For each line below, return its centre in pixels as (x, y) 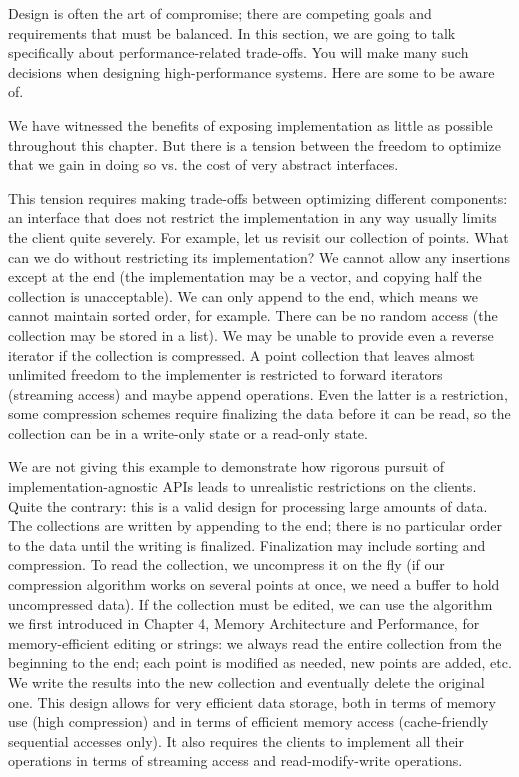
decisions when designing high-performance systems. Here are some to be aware (251, 71)
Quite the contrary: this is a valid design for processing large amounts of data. (248, 505)
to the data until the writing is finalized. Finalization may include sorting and (247, 544)
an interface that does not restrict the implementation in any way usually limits (252, 217)
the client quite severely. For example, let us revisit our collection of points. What (258, 236)
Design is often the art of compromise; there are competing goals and (220, 13)
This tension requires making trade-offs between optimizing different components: (258, 197)
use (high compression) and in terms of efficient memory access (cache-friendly (248, 721)
